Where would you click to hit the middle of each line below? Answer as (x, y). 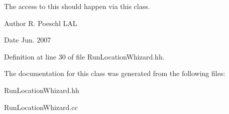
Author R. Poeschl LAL (41, 23)
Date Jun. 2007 (28, 40)
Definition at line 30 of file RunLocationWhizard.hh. (84, 56)
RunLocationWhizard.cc (41, 107)
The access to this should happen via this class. (77, 6)
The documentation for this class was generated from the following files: (115, 73)
